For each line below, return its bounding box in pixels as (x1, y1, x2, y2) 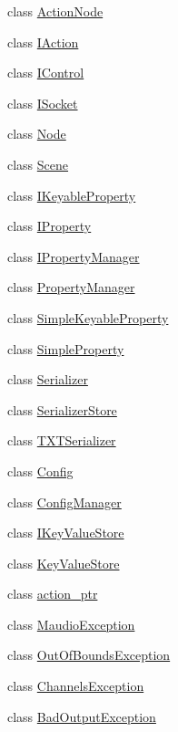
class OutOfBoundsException (7, 645, 171, 664)
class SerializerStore (7, 400, 117, 419)
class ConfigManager (7, 492, 122, 511)
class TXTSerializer (7, 431, 116, 450)
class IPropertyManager (7, 246, 140, 266)
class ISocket (7, 93, 78, 112)
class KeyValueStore (7, 553, 120, 572)
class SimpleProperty (7, 339, 124, 358)
